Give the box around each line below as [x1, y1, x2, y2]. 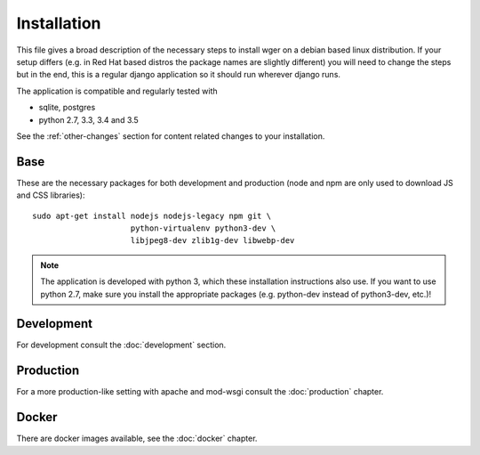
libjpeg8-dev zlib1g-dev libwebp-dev [130, 236, 295, 246]
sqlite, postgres [38, 102, 96, 113]
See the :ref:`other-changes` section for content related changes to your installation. [16, 130, 325, 142]
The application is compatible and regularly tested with [16, 85, 218, 96]
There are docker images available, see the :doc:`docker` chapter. [16, 433, 258, 444]
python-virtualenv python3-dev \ [130, 223, 276, 233]
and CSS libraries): [16, 190, 85, 200]
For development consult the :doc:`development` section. [16, 339, 227, 351]
